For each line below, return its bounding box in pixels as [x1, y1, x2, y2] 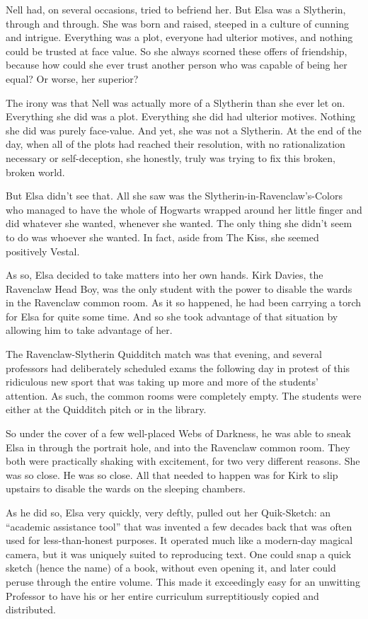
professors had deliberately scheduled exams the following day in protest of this [6, 360, 350, 375]
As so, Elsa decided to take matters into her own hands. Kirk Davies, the [6, 267, 323, 282]
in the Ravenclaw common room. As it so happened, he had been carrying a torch [6, 295, 362, 310]
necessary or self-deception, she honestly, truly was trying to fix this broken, [6, 150, 335, 165]
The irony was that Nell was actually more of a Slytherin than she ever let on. [6, 95, 345, 110]
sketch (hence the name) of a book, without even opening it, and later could [6, 560, 336, 575]
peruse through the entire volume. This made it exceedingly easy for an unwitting [6, 574, 360, 589]
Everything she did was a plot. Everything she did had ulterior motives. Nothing [6, 109, 356, 124]
